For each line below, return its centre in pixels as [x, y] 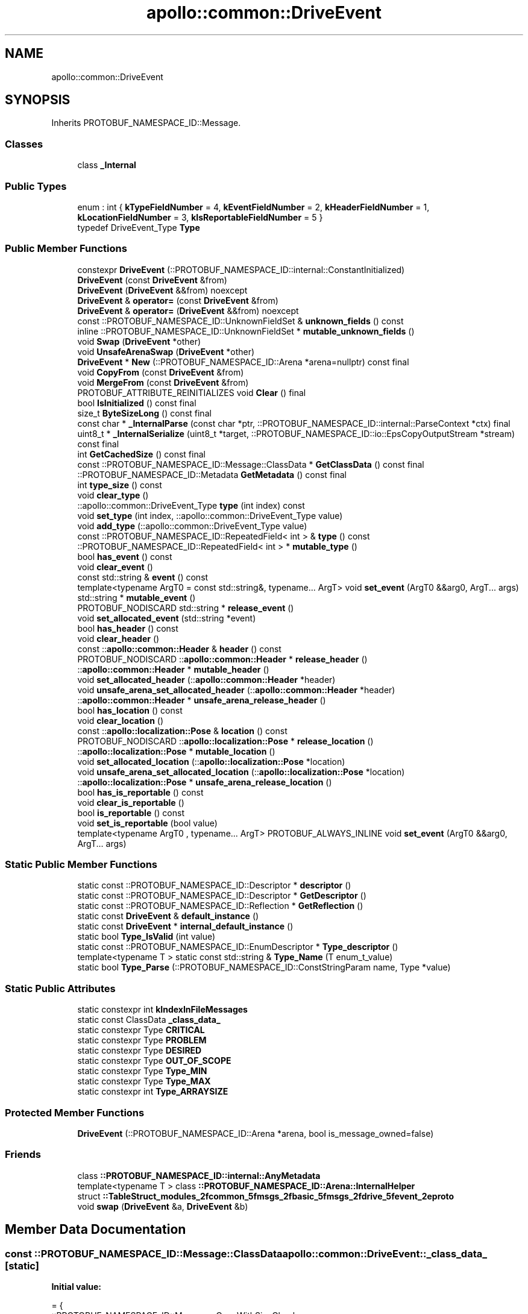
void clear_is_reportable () [131, 802]
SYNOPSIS [38, 100]
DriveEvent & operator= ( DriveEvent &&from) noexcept [188, 310]
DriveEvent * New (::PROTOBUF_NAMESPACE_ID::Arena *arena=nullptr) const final [243, 362]
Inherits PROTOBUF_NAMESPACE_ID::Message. [146, 123]
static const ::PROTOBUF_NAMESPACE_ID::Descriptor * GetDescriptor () [222, 896]
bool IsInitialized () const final [137, 403]
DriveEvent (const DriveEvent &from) [152, 280]
